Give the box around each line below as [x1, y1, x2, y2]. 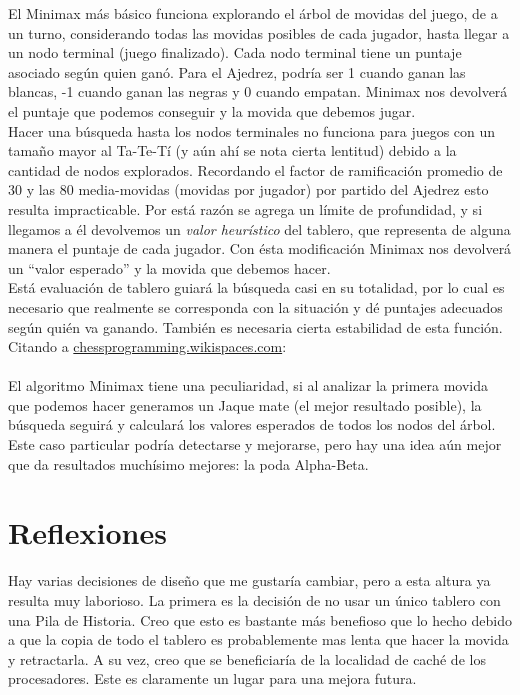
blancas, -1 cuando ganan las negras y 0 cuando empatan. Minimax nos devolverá [8, 81, 508, 102]
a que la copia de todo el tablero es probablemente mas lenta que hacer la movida [8, 629, 509, 650]
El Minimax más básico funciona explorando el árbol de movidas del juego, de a [8, 3, 498, 23]
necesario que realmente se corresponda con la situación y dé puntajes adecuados [8, 296, 503, 317]
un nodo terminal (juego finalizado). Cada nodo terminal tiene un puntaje [8, 42, 462, 63]
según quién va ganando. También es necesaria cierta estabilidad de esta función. [8, 316, 503, 337]
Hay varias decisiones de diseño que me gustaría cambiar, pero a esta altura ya [8, 570, 491, 591]
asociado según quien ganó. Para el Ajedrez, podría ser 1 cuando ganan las [8, 61, 466, 82]
